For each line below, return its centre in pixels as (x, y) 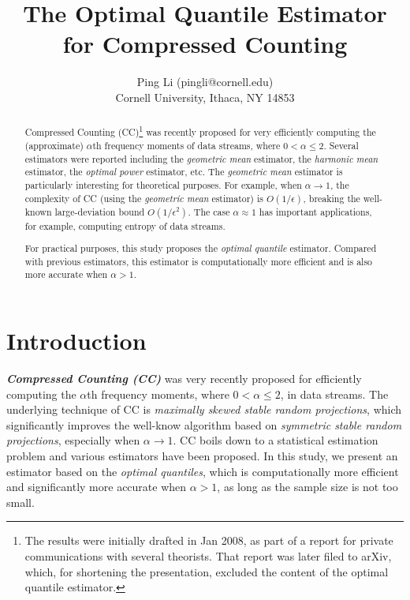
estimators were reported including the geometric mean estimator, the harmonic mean (201, 158)
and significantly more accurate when (97, 487)
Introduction (76, 341)
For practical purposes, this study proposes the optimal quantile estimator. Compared (201, 248)
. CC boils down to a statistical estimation (276, 440)
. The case (209, 211)
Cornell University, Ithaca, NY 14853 (205, 97)
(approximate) (54, 145)
